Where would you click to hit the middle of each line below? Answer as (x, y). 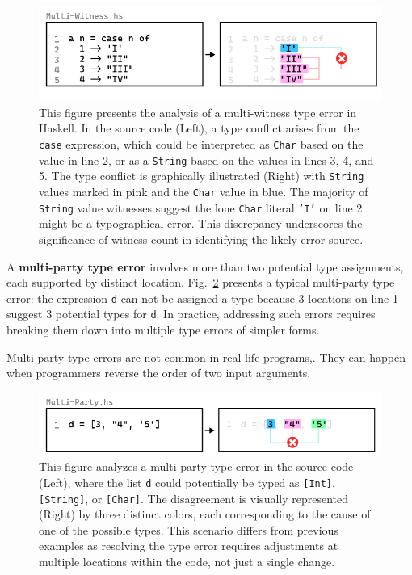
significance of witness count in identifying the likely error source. (201, 239)
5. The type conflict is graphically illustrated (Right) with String (202, 176)
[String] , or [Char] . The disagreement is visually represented (194, 498)
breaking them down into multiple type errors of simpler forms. (163, 330)
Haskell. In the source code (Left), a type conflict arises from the (199, 128)
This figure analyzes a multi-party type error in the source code (196, 466)
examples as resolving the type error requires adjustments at (189, 546)
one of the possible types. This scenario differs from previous (189, 529)
